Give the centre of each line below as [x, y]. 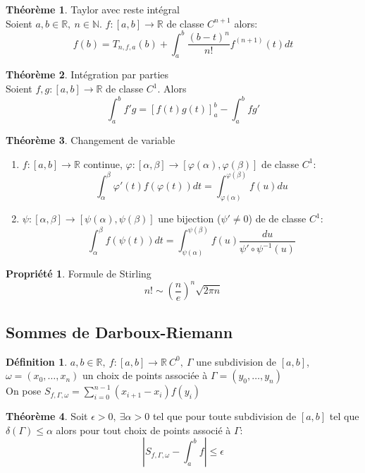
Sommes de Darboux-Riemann [119, 331]
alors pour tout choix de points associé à [143, 430]
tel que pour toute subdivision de [224, 416]
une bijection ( [190, 218]
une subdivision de [236, 361]
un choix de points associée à [145, 375]
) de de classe [277, 218]
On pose [24, 391]
